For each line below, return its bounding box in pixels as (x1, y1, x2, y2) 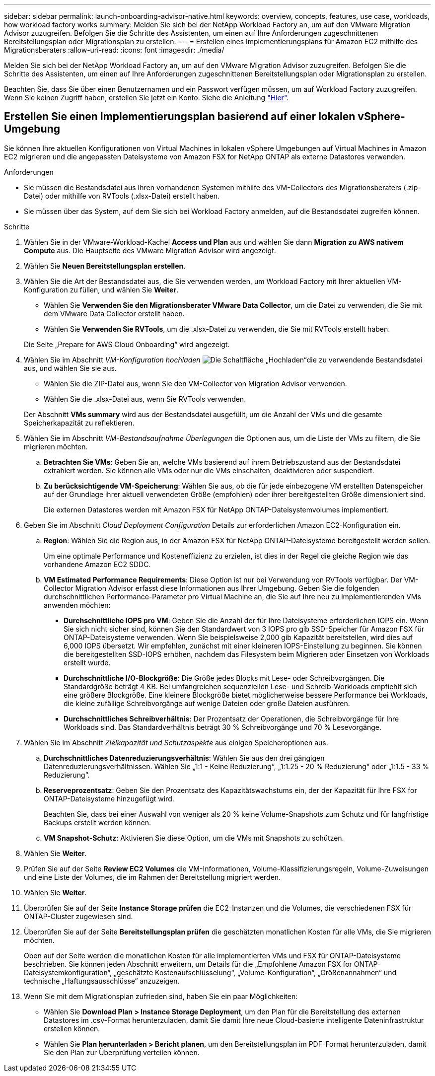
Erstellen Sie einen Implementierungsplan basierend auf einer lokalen (4, 110, 356, 123)
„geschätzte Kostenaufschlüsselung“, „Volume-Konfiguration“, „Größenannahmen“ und (114, 968, 396, 977)
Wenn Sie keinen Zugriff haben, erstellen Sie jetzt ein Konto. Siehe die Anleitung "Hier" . (4, 93, 289, 102)
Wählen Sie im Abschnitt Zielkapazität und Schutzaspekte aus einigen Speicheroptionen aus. (24, 738, 328, 747)
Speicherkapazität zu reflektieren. (24, 418, 135, 427)
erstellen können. (44, 1024, 100, 1033)
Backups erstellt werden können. (44, 818, 151, 827)
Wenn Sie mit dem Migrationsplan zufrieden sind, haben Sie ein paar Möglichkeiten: (24, 992, 298, 1001)
